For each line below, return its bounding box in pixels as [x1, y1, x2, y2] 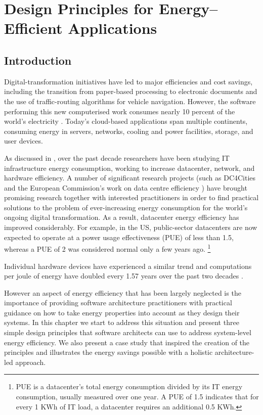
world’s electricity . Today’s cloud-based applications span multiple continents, [4, 116, 248, 126]
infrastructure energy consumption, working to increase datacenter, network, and [4, 162, 255, 173]
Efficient [4, 18, 63, 38]
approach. [15, 356, 46, 367]
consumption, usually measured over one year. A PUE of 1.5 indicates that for [16, 391, 259, 402]
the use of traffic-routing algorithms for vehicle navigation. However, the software [4, 96, 256, 106]
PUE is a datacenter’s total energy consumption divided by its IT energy [16, 381, 243, 392]
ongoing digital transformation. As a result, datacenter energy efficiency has [4, 212, 239, 222]
